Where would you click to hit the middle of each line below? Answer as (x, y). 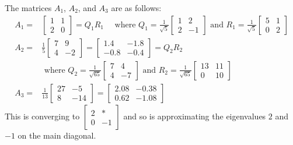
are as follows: (136, 8)
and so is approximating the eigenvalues (195, 116)
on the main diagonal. (57, 135)
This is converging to (42, 116)
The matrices (28, 8)
